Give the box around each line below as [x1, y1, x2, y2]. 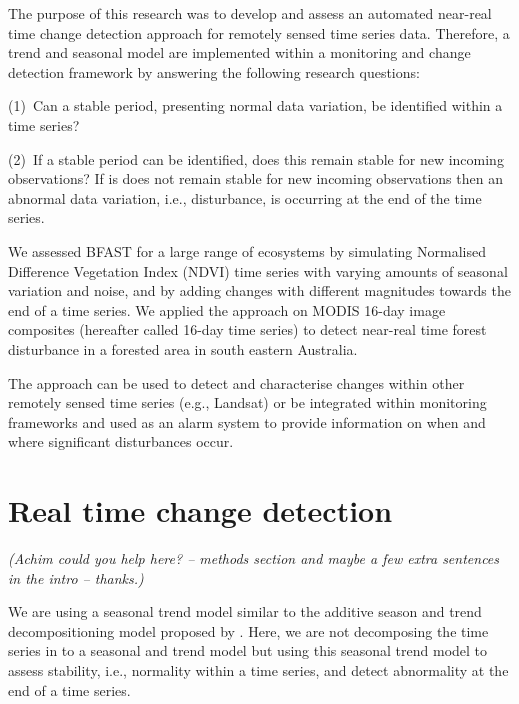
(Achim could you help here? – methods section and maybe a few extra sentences [8, 548, 500, 568]
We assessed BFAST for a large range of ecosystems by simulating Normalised [8, 240, 486, 261]
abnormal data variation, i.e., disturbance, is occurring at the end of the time [8, 187, 482, 208]
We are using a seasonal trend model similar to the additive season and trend [8, 601, 482, 622]
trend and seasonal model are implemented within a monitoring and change [8, 42, 471, 63]
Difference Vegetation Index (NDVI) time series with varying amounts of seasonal [8, 260, 508, 281]
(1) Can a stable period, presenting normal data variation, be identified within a [8, 95, 503, 116]
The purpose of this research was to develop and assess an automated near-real [8, 3, 492, 23]
